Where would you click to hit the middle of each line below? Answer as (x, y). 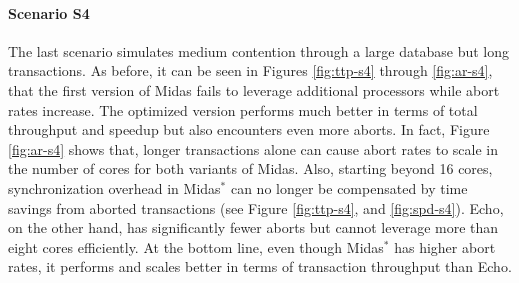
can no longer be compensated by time (349, 187)
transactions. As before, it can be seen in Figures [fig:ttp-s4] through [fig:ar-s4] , (250, 70)
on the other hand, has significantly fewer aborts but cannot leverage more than (253, 227)
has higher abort (445, 246)
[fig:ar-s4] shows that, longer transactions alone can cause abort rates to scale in (253, 148)
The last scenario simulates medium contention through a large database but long (258, 50)
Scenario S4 (49, 12)
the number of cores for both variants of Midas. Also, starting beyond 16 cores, (250, 168)
